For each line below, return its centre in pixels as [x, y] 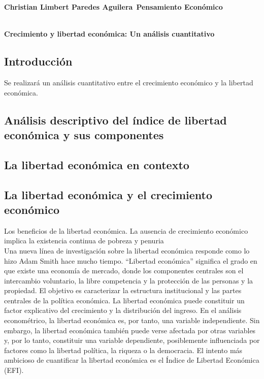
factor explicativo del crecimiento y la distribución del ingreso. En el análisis [123, 310]
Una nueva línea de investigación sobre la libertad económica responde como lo [127, 250]
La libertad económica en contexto [97, 164]
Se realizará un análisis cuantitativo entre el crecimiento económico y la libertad [129, 82]
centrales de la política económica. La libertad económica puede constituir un [124, 300]
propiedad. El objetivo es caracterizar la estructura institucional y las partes [123, 290]
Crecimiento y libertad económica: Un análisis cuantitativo [109, 34]
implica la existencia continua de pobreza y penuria [84, 241]
